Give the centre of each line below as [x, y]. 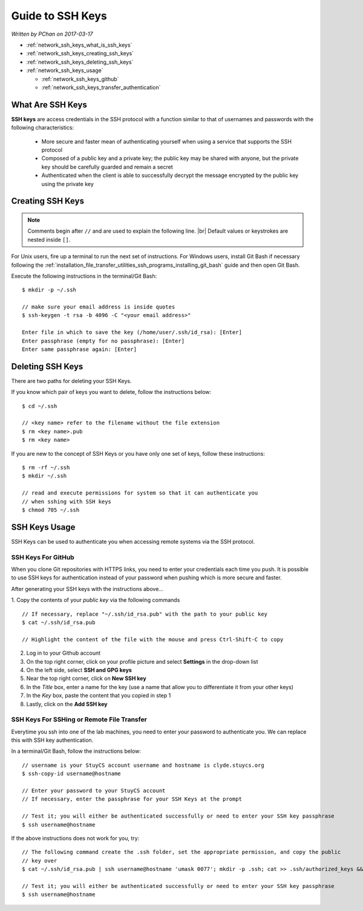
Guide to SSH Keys [59, 16]
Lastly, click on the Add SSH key [67, 704]
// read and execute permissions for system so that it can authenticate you [140, 493]
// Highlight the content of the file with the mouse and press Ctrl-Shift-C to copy [153, 639]
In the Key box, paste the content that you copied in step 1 [99, 696]
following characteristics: [43, 128]
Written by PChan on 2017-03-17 [52, 34]
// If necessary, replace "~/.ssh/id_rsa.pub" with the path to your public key [145, 614]
